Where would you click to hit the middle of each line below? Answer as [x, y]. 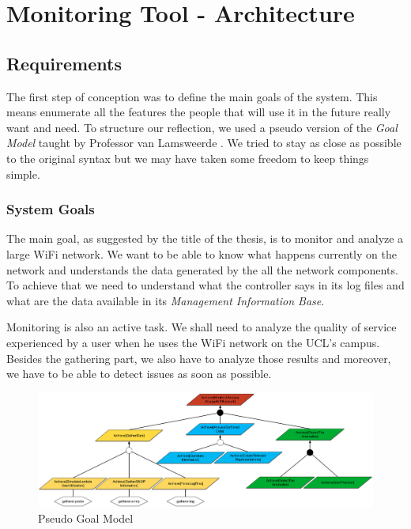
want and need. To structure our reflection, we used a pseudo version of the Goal [202, 127]
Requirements [64, 63]
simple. [23, 174]
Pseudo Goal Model [86, 518]
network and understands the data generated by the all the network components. [202, 269]
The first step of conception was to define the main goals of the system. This [192, 96]
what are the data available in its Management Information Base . [166, 300]
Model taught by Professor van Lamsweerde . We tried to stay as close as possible [204, 143]
